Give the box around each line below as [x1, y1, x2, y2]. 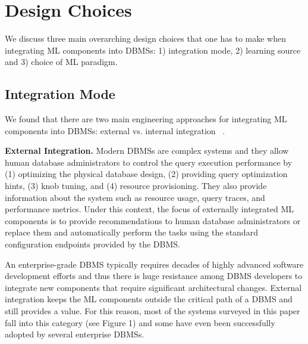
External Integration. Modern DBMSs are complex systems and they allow [5, 144, 289, 157]
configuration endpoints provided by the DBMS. [5, 238, 180, 250]
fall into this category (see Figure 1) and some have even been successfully [5, 316, 275, 328]
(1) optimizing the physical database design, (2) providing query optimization [5, 168, 288, 180]
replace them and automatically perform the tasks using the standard [5, 226, 258, 238]
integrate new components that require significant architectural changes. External [5, 281, 302, 293]
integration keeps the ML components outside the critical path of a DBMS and [5, 293, 293, 305]
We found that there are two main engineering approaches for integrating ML [5, 113, 287, 125]
